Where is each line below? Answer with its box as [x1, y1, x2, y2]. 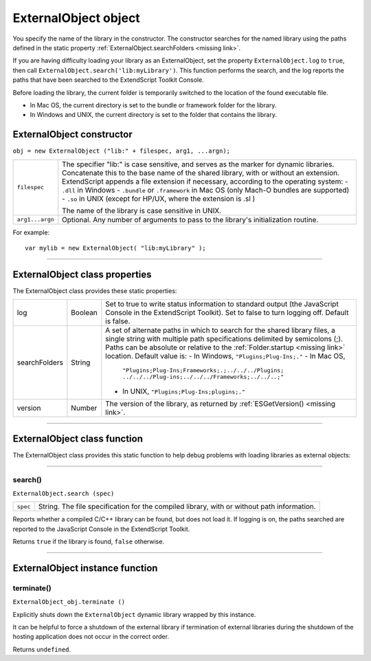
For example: [12, 228, 50, 237]
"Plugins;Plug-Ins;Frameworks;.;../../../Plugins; [122, 367, 284, 374]
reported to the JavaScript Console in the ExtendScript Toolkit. [12, 525, 190, 533]
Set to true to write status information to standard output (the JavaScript [105, 299, 339, 309]
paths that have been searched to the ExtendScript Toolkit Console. [12, 76, 204, 84]
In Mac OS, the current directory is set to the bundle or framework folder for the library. [30, 100, 277, 109]
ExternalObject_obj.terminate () [12, 598, 126, 606]
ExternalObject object [12, 10, 140, 25]
